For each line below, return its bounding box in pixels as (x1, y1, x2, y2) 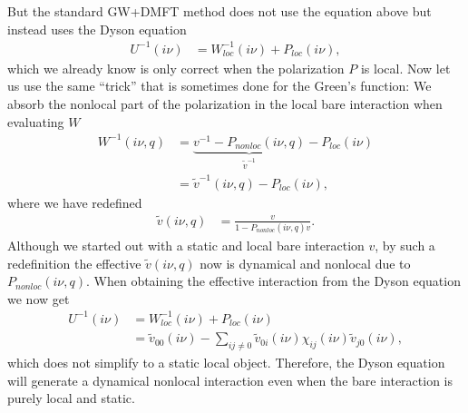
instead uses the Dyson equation (7, 19, 187, 38)
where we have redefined (7, 192, 142, 211)
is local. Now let (360, 58, 451, 77)
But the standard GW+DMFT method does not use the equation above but (7, 2, 432, 20)
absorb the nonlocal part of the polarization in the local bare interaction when (7, 93, 443, 113)
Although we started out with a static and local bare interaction (7, 236, 365, 255)
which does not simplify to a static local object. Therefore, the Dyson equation (7, 353, 445, 372)
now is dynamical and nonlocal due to (200, 253, 411, 272)
